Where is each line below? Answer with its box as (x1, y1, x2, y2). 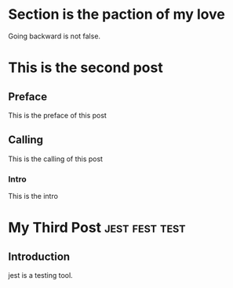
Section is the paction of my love (8, 5, 225, 23)
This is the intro (8, 192, 59, 201)
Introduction (8, 250, 71, 263)
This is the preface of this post (8, 110, 107, 120)
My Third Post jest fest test (8, 219, 186, 236)
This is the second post (8, 59, 163, 77)
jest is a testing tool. (8, 271, 73, 280)
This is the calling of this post (8, 154, 104, 164)
